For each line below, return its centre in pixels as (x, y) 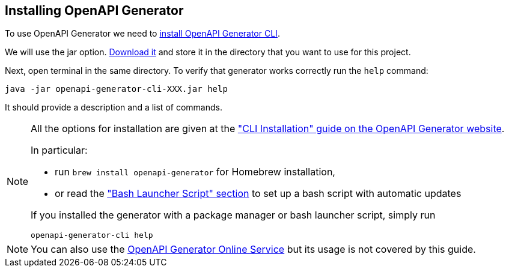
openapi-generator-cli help (92, 235)
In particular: (59, 150)
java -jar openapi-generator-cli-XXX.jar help (116, 89)
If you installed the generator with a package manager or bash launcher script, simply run (233, 215)
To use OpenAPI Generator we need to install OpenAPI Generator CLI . (142, 34)
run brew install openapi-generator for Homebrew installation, (195, 172)
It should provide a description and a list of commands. (114, 107)
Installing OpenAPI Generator (94, 11)
